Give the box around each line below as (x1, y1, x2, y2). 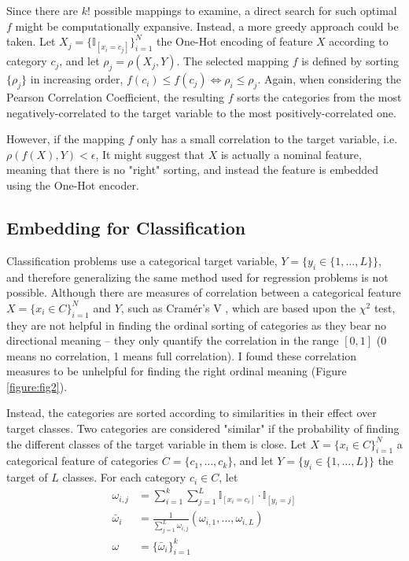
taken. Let (6, 33, 56, 50)
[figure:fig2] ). (6, 378, 68, 394)
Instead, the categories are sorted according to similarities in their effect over (6, 404, 377, 421)
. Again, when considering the (257, 71, 401, 87)
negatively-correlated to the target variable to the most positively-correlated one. (6, 104, 396, 120)
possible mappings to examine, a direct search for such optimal (94, 2, 397, 18)
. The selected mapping (176, 53, 289, 69)
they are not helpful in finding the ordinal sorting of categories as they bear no (6, 316, 387, 333)
